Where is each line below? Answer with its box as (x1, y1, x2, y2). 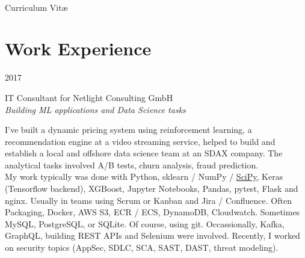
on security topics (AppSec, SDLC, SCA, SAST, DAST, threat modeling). (5, 241, 279, 254)
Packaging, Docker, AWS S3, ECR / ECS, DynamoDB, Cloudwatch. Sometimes (5, 206, 300, 218)
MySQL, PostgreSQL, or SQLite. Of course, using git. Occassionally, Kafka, (5, 217, 285, 230)
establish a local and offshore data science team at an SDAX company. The (5, 147, 283, 159)
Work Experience (5, 36, 152, 61)
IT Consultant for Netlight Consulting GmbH (5, 91, 173, 103)
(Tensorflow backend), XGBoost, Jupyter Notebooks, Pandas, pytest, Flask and (5, 182, 298, 195)
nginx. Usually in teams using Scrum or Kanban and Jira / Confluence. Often (5, 194, 292, 206)
